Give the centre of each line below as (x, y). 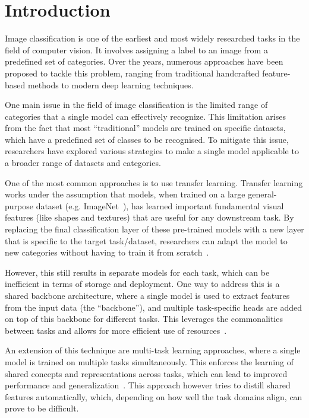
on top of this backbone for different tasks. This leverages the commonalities (144, 319)
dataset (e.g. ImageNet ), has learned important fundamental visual (160, 205)
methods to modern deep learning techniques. (111, 84)
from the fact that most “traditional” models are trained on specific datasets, (145, 128)
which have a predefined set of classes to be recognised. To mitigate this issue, (147, 139)
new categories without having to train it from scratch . (107, 252)
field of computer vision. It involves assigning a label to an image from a (136, 50)
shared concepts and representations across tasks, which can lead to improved (146, 373)
